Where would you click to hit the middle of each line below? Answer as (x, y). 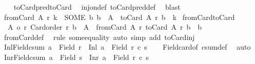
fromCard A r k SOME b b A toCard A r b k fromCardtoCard (119, 17)
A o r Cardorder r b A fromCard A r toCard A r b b (105, 27)
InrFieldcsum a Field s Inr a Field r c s (76, 57)
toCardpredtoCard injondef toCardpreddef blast (97, 7)
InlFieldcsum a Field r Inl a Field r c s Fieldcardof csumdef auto (127, 47)
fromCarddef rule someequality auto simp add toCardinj (99, 37)
